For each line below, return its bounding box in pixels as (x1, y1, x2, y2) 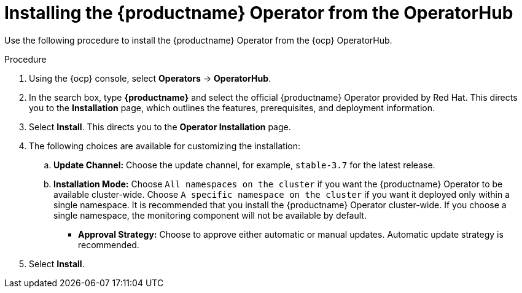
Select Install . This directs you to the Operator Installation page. (29, 121, 291, 132)
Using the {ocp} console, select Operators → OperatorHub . (29, 72, 271, 84)
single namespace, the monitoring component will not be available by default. (53, 209, 367, 221)
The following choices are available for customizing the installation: (29, 140, 300, 151)
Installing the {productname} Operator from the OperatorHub (4, 2, 513, 23)
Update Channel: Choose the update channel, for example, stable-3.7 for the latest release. (53, 159, 435, 170)
